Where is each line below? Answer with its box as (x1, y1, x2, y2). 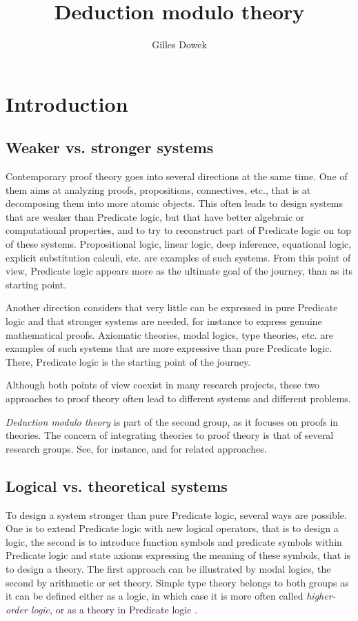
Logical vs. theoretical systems (6, 475, 228, 496)
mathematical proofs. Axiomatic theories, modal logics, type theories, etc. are (6, 327, 333, 342)
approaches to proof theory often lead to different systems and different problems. (6, 391, 351, 406)
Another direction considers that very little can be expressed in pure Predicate (6, 300, 338, 315)
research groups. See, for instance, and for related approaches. (6, 441, 267, 455)
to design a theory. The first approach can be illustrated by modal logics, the (6, 561, 331, 575)
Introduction (6, 89, 128, 117)
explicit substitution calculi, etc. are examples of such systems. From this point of (6, 250, 351, 264)
